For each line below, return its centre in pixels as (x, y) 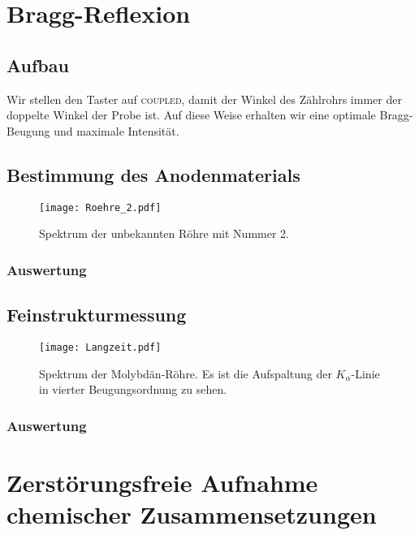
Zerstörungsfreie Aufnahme (162, 482)
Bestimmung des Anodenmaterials (153, 174)
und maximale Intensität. (117, 130)
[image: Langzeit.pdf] (100, 347)
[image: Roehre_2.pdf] (100, 207)
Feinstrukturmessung (97, 315)
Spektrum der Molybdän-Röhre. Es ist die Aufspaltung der (186, 373)
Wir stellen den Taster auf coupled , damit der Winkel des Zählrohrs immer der (204, 99)
